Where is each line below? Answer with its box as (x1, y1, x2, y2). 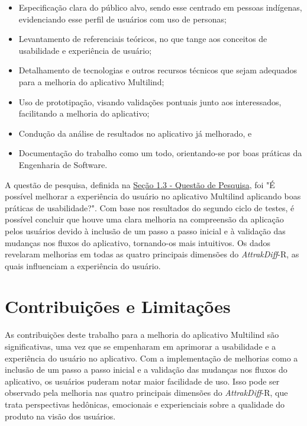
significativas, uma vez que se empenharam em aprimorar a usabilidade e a (5, 340, 276, 352)
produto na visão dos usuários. (5, 409, 116, 422)
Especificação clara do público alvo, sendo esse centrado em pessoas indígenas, (18, 1, 302, 13)
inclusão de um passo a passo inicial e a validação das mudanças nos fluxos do (5, 363, 287, 376)
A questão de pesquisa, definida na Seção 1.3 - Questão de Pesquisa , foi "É (5, 178, 275, 191)
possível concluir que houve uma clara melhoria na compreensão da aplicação (5, 213, 284, 225)
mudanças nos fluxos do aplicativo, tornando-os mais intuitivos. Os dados (5, 236, 271, 248)
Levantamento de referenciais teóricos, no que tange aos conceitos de (18, 33, 267, 45)
